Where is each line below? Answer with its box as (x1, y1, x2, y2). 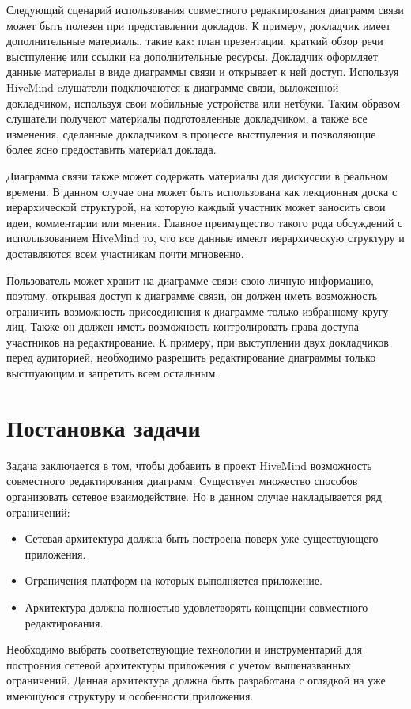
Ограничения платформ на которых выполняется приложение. (25, 572, 322, 589)
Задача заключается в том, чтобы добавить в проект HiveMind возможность (6, 457, 372, 473)
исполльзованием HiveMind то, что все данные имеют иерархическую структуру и (6, 229, 405, 246)
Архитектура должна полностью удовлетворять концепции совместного (25, 598, 368, 615)
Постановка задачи (6, 411, 201, 443)
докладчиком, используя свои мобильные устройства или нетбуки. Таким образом (6, 94, 401, 111)
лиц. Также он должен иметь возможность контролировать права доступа (6, 318, 359, 335)
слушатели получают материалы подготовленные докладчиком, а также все (6, 110, 368, 127)
